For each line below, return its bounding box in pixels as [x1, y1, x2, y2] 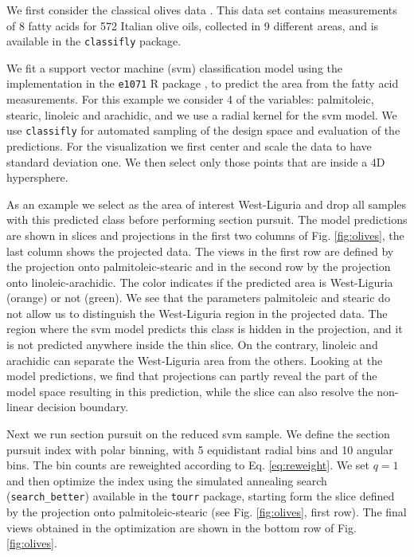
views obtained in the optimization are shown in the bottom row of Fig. [6, 519, 357, 535]
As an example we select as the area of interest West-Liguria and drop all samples [6, 195, 407, 212]
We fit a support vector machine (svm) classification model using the [6, 59, 343, 76]
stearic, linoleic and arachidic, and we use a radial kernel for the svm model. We [6, 106, 397, 123]
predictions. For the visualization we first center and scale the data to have [6, 137, 372, 154]
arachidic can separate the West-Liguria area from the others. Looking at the [6, 351, 383, 368]
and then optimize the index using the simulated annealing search [6, 472, 327, 488]
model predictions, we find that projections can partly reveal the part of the [6, 367, 377, 384]
